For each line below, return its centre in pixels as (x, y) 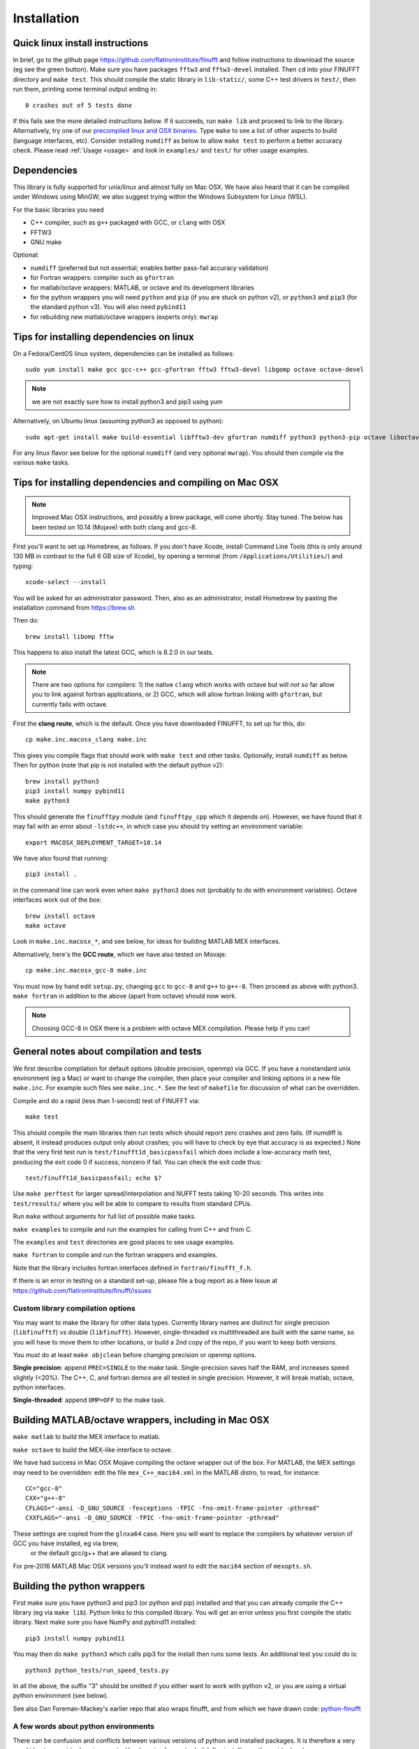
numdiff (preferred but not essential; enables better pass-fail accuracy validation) (149, 268)
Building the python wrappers (79, 1586)
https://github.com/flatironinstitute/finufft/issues (82, 1290)
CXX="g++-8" (46, 1498)
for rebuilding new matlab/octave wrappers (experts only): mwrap (124, 317)
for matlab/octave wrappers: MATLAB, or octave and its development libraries (142, 288)
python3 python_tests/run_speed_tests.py (97, 1670)
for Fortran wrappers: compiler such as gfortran (102, 278)
